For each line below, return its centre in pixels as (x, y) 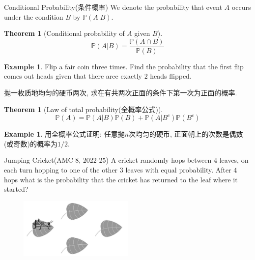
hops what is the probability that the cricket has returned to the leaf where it (121, 179)
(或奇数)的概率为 (31, 143)
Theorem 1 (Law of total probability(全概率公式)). (84, 109)
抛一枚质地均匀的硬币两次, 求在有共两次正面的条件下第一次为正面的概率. (121, 93)
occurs (241, 7)
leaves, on (234, 160)
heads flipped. (171, 76)
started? (16, 189)
